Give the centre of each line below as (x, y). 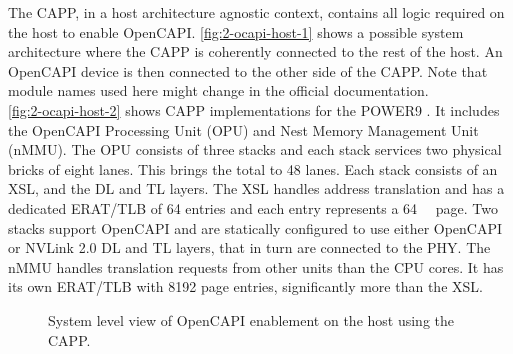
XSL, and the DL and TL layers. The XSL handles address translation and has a (256, 188)
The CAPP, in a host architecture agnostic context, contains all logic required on (256, 12)
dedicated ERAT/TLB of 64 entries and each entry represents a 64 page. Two (253, 207)
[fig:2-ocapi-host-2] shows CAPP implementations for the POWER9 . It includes (254, 109)
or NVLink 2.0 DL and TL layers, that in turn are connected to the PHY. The (249, 247)
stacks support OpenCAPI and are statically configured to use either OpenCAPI (255, 227)
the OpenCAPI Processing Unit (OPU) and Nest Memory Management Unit (243, 129)
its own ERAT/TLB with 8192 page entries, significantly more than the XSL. (245, 286)
